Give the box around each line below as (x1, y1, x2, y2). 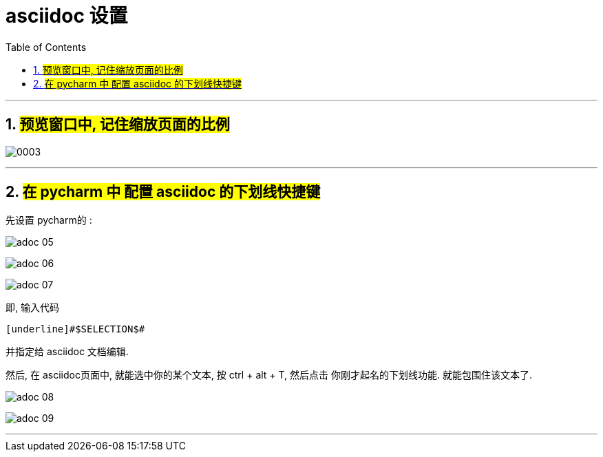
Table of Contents (6, 41, 87, 53)
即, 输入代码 (6, 301, 59, 314)
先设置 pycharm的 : (6, 214, 92, 226)
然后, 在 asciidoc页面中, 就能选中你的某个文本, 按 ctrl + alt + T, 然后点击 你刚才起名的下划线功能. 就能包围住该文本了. (6, 369, 533, 381)
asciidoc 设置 (6, 4, 128, 28)
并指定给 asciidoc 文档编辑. (6, 346, 129, 358)
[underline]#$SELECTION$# (6, 323, 145, 335)
